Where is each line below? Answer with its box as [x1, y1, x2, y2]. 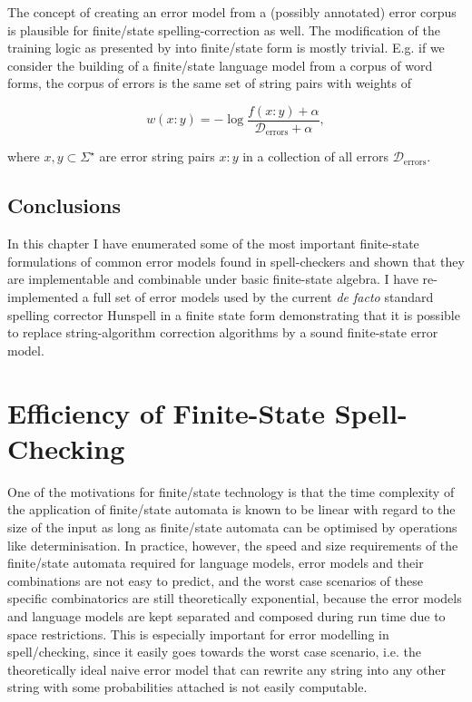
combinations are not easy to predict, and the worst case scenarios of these [7, 570, 423, 590]
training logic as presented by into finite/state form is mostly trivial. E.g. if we [7, 38, 445, 57]
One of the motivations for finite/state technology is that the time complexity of [7, 482, 455, 501]
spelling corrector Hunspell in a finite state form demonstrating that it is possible [7, 305, 460, 324]
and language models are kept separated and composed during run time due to [7, 606, 446, 625]
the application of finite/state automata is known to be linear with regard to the [7, 500, 456, 519]
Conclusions [7, 191, 122, 219]
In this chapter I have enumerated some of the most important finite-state [7, 234, 419, 253]
